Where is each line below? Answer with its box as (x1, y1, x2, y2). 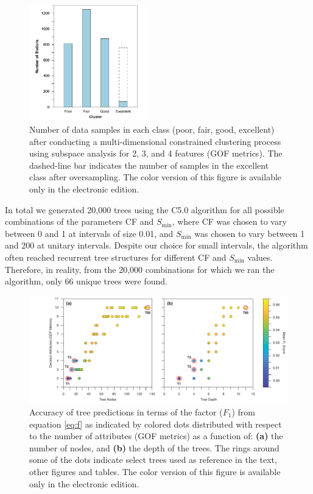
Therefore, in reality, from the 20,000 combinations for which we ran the (5, 263, 275, 275)
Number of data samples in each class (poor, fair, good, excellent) (29, 123, 275, 136)
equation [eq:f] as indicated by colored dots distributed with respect (29, 417, 282, 430)
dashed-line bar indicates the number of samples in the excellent (29, 158, 269, 171)
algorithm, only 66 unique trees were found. (5, 275, 167, 288)
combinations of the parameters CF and (5, 215, 154, 228)
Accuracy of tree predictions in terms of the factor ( (29, 405, 223, 418)
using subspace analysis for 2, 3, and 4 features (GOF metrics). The (29, 147, 283, 160)
